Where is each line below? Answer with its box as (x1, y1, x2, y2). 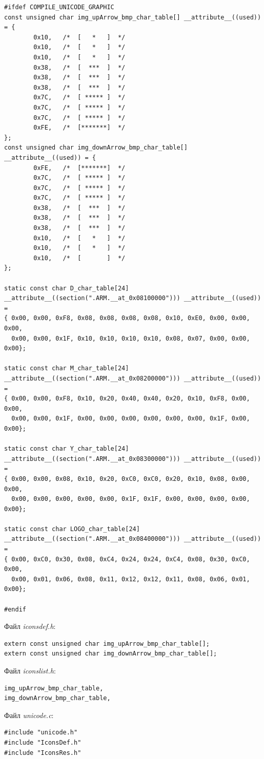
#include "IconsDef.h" (4, 739, 82, 746)
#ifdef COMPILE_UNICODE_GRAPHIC (4, 4, 114, 11)
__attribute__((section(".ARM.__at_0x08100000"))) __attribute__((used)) (4, 294, 261, 302)
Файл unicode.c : (4, 709, 54, 720)
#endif (4, 605, 26, 613)
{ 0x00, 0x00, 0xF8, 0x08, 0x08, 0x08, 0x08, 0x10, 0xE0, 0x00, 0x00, (4, 314, 250, 322)
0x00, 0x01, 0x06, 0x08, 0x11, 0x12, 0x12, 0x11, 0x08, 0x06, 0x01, (11, 575, 250, 583)
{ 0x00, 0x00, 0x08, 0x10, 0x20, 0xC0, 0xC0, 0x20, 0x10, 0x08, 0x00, (4, 475, 250, 482)
